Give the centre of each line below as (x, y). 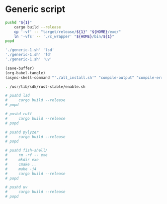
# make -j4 (21, 169)
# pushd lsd (17, 96)
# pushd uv (16, 187)
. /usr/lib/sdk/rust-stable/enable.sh (45, 87)
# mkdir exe (22, 160)
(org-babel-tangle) (25, 73)
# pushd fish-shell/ (27, 151)
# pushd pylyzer (22, 132)
